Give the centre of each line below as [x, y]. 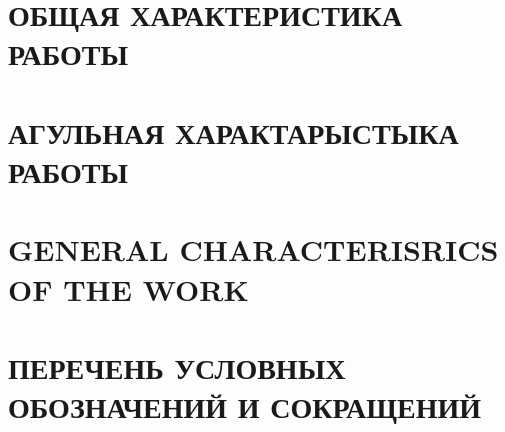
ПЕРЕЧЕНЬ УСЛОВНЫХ [177, 366]
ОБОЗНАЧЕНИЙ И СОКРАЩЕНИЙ [245, 406]
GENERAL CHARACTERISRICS [253, 249]
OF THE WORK [128, 288]
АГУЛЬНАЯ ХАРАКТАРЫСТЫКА [233, 131]
